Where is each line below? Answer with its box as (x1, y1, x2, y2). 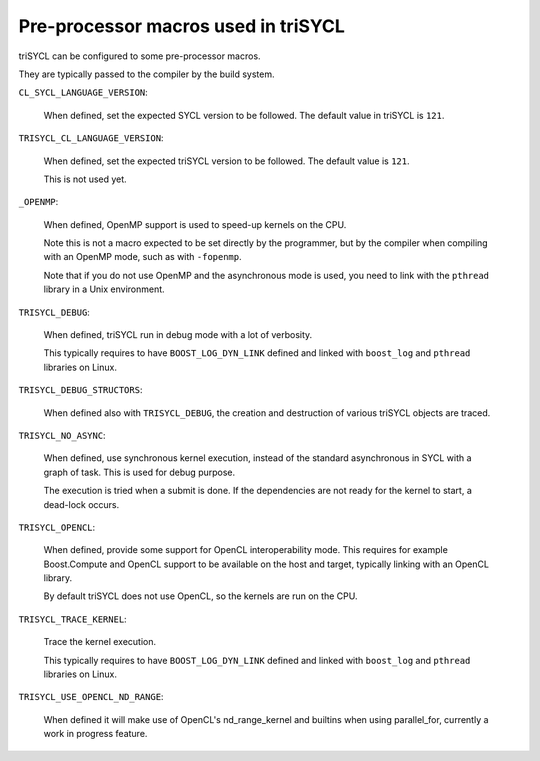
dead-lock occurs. (43, 498, 120, 510)
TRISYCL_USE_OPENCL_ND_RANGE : (18, 691, 164, 703)
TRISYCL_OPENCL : (18, 521, 96, 533)
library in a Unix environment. (43, 283, 165, 295)
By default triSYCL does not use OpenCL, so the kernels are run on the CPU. (43, 590, 358, 602)
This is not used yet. (43, 173, 127, 185)
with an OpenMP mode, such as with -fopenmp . (43, 251, 242, 263)
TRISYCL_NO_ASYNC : (18, 429, 106, 441)
